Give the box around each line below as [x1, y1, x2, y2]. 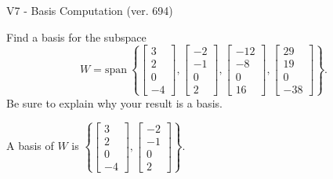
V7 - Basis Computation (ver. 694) [6, 2, 173, 18]
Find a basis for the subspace [6, 28, 147, 45]
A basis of [6, 137, 54, 154]
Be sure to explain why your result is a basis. [6, 94, 223, 111]
